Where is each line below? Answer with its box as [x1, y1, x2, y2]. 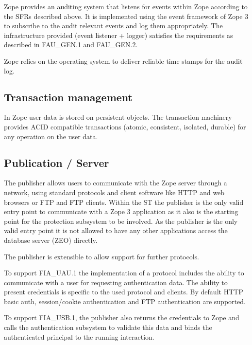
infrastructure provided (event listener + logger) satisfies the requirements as [4, 30, 233, 40]
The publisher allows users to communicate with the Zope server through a [4, 178, 227, 188]
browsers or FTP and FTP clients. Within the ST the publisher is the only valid [4, 197, 244, 207]
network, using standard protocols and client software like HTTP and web [4, 187, 225, 197]
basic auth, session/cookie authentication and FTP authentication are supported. [4, 296, 246, 306]
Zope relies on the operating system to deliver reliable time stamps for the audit [4, 55, 243, 66]
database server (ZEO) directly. [4, 235, 98, 245]
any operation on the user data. [4, 131, 98, 141]
